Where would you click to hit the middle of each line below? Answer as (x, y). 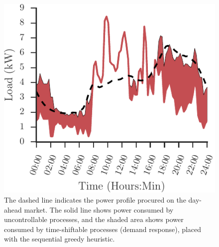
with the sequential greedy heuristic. (59, 239)
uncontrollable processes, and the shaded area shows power (94, 219)
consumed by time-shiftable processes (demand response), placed (103, 229)
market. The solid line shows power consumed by (99, 209)
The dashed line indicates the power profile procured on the (95, 199)
